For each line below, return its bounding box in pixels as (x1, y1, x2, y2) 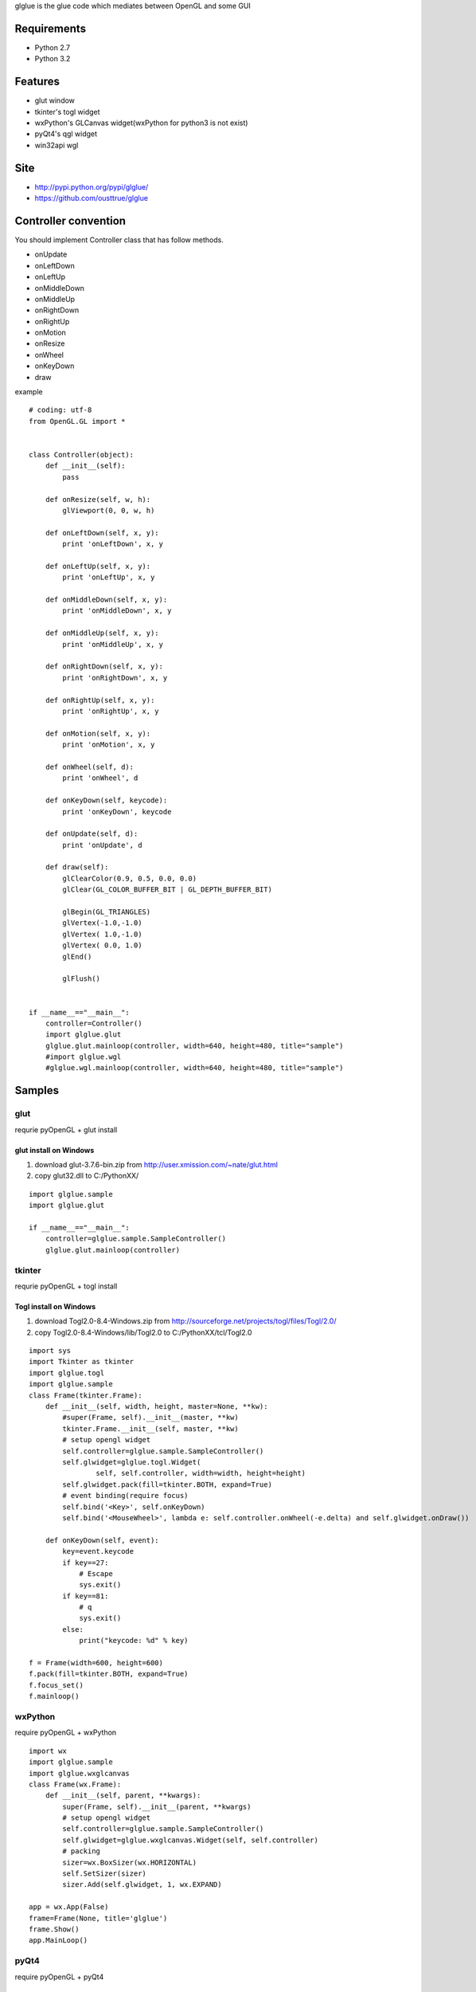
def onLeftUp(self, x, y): (45, 562, 151, 571)
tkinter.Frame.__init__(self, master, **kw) (62, 1424, 239, 1433)
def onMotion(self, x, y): (45, 729, 151, 738)
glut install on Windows (14, 1145, 95, 1155)
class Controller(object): (29, 450, 135, 459)
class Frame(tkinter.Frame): (29, 1390, 142, 1400)
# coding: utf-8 (29, 406, 92, 414)
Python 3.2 (34, 54, 71, 64)
